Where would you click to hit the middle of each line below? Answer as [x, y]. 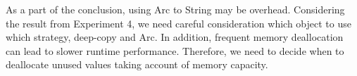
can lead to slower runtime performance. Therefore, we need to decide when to [175, 50]
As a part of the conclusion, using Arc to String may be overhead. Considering [175, 9]
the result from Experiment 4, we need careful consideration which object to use [178, 23]
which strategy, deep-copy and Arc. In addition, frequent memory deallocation [175, 37]
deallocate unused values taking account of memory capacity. [137, 64]
